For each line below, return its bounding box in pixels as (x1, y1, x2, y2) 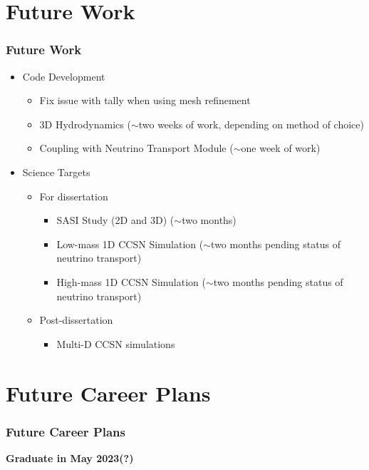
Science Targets (22, 164, 90, 179)
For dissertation (39, 188, 108, 203)
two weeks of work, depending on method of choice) (138, 116, 364, 131)
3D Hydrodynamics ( (39, 116, 131, 131)
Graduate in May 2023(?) (6, 450, 134, 465)
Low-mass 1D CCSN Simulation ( (56, 236, 204, 251)
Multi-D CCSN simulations (56, 336, 175, 351)
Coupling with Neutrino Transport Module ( (39, 141, 234, 155)
